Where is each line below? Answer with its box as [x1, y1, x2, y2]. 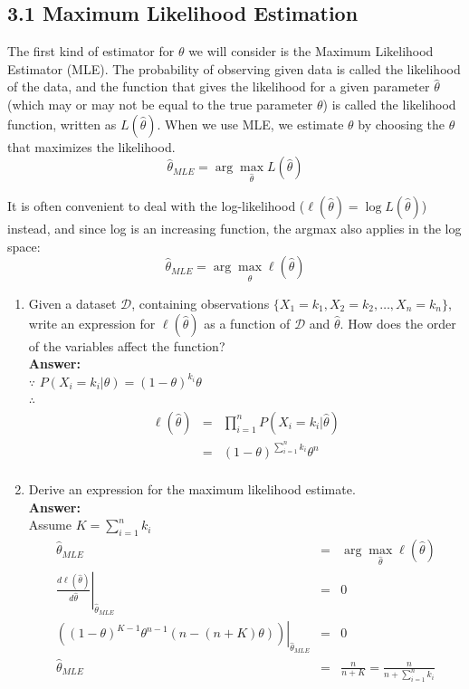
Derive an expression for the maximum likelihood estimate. [28, 480, 356, 499]
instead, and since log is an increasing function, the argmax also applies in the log [7, 218, 462, 237]
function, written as [7, 114, 117, 133]
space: [7, 236, 41, 255]
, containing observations [131, 293, 270, 312]
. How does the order [340, 313, 456, 332]
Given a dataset [28, 293, 117, 312]
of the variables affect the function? [28, 336, 225, 355]
